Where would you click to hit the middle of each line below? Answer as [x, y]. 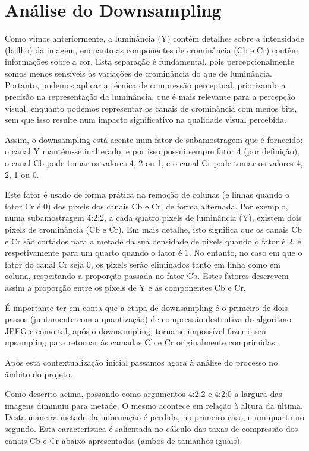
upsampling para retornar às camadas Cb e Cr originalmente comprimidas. [141, 342]
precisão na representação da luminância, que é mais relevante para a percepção [150, 96]
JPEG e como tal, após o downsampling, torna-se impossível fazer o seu [135, 330]
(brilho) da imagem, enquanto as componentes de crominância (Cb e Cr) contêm [152, 50]
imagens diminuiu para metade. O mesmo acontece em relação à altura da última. [154, 405]
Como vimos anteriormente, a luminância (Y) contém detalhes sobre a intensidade [154, 38]
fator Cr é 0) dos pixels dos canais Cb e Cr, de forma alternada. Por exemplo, [146, 206]
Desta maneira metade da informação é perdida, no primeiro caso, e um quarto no [154, 417]
